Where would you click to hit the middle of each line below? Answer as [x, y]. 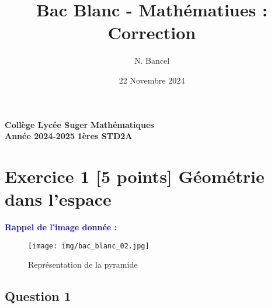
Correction [152, 32]
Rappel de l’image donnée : [61, 227]
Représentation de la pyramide [83, 264]
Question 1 [38, 296]
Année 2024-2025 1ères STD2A [69, 136]
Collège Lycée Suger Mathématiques [79, 124]
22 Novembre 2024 [152, 80]
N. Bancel [152, 60]
